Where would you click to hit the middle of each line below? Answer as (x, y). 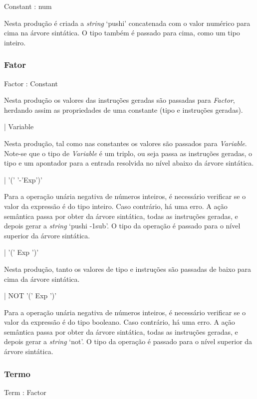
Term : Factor (25, 392)
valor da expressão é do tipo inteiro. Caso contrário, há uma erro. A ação (116, 206)
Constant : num (28, 6)
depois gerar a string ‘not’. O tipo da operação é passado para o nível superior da (128, 341)
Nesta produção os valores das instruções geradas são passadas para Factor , (120, 100)
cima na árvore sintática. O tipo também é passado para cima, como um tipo (122, 33)
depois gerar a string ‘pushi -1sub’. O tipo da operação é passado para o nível (122, 226)
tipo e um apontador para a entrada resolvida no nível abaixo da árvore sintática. (129, 163)
